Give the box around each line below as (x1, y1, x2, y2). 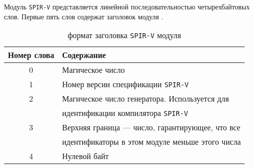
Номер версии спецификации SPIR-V (62, 78, 189, 90)
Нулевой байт (62, 150, 109, 162)
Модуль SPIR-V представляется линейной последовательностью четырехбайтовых (4, 1, 250, 11)
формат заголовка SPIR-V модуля (67, 29, 181, 41)
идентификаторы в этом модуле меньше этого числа (62, 136, 241, 148)
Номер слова (8, 49, 54, 61)
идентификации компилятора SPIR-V (62, 107, 188, 119)
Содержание (62, 49, 106, 61)
